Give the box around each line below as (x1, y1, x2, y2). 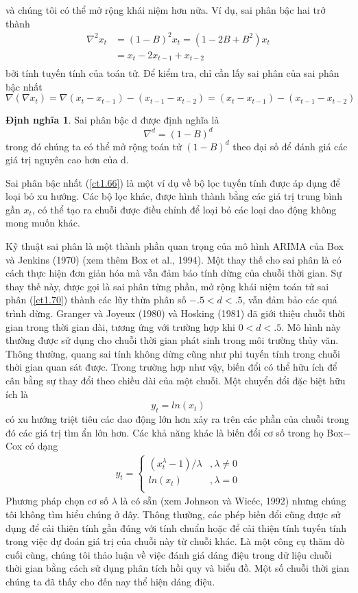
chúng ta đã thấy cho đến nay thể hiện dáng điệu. (5, 574, 215, 588)
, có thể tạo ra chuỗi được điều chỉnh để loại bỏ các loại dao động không (32, 202, 337, 216)
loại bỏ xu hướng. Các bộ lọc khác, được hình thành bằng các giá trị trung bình (5, 189, 342, 203)
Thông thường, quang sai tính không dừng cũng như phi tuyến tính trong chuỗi (5, 346, 340, 360)
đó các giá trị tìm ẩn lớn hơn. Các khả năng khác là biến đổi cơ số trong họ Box (5, 425, 344, 439)
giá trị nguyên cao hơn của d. (5, 152, 129, 167)
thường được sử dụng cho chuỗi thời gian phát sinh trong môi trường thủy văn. (5, 333, 339, 347)
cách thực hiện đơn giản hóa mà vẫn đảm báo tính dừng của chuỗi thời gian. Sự (5, 266, 342, 280)
